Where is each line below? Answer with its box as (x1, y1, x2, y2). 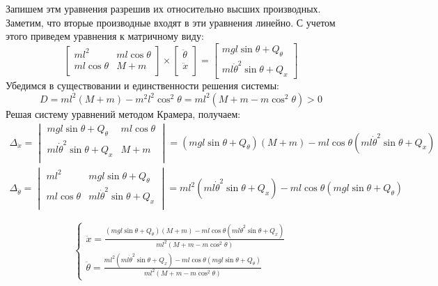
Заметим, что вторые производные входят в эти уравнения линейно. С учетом (6, 15, 336, 29)
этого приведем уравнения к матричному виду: (6, 29, 204, 43)
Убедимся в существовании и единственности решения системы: (6, 78, 279, 93)
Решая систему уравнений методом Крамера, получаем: (6, 106, 241, 121)
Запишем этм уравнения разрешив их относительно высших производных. (6, 1, 321, 15)
